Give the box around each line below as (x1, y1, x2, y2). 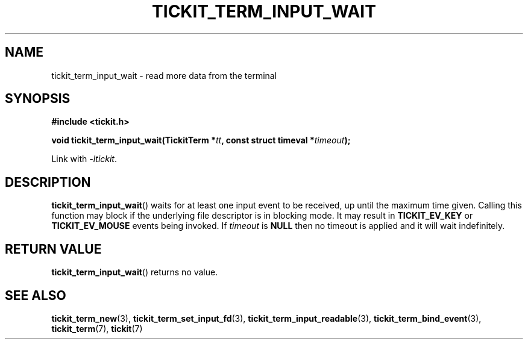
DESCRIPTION (5, 174, 91, 190)
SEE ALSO (5, 287, 66, 303)
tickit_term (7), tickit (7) (51, 323, 143, 334)
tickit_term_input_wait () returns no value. (51, 267, 218, 278)
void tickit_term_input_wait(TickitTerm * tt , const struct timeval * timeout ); (51, 135, 351, 146)
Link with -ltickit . (51, 154, 118, 164)
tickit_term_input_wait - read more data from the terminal (51, 70, 277, 81)
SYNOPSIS (5, 91, 71, 107)
